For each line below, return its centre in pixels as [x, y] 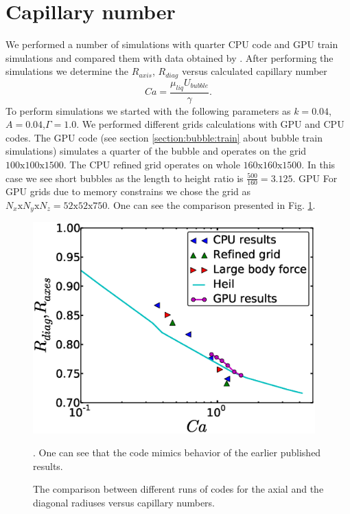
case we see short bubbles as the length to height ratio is [125, 178]
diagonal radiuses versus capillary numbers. [124, 503]
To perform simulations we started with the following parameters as [148, 110]
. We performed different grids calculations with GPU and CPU [210, 124]
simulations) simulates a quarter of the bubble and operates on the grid [156, 151]
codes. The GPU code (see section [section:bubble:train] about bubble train [164, 137]
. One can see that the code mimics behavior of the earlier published [177, 452]
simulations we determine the [67, 71]
